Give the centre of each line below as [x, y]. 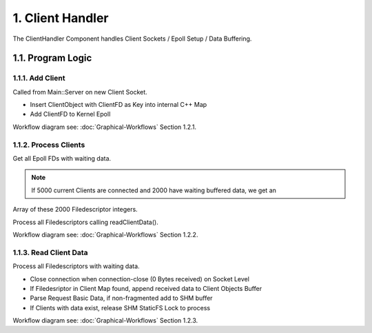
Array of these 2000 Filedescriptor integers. [75, 210]
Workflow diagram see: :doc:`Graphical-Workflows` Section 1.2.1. [104, 127]
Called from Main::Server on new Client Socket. [80, 92]
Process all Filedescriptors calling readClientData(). [85, 222]
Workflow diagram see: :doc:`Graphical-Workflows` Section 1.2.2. [105, 234]
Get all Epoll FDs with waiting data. [62, 159]
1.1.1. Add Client [39, 78]
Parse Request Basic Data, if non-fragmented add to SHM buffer [121, 298]
